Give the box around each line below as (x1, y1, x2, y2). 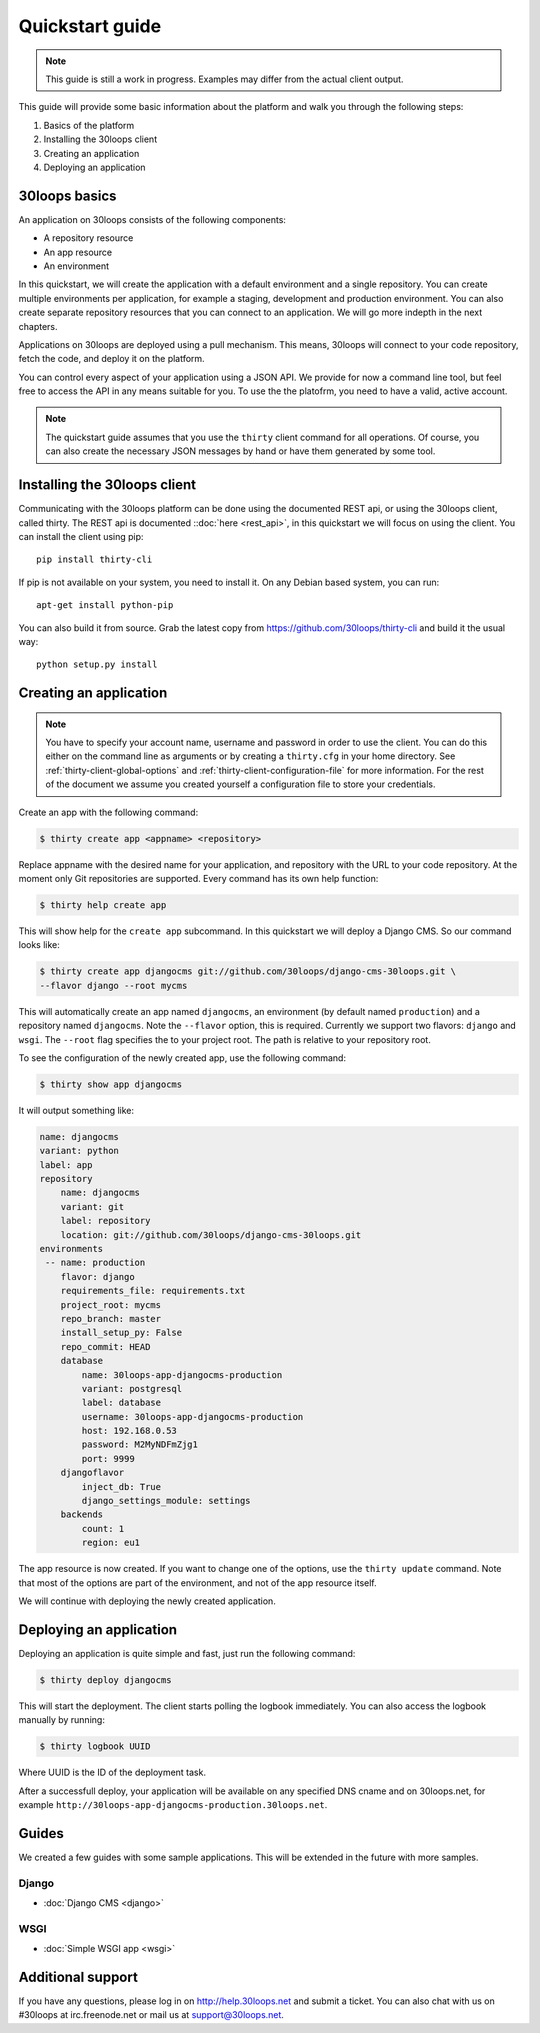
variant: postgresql (81, 1383, 183, 1394)
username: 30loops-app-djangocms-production (81, 1411, 304, 1422)
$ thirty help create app (39, 900, 167, 910)
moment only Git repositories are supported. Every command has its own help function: (18, 873, 379, 885)
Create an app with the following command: (18, 806, 199, 818)
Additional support (18, 1968, 139, 1985)
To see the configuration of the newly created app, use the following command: (18, 1051, 347, 1064)
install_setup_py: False (60, 1327, 183, 1339)
